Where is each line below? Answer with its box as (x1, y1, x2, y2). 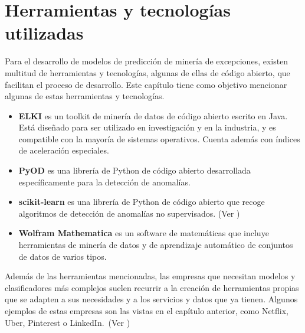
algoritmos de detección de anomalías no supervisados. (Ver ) (18, 207, 240, 219)
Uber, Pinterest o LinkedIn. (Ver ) (5, 316, 130, 328)
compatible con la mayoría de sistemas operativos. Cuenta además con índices (18, 132, 300, 145)
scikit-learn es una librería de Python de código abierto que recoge (18, 195, 265, 208)
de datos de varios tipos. (18, 250, 107, 262)
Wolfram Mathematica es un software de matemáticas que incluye (18, 227, 269, 239)
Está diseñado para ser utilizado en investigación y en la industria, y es (18, 121, 276, 133)
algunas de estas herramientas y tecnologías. (5, 90, 165, 102)
